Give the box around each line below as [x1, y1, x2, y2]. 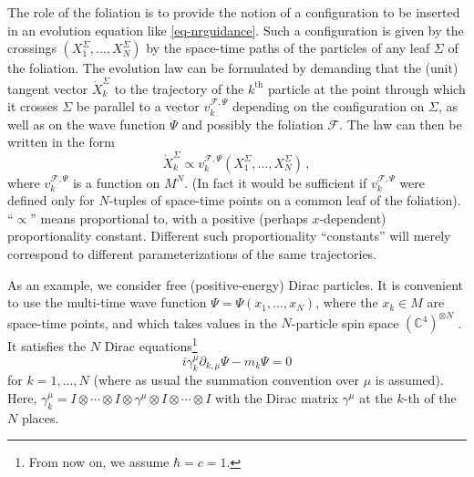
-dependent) [319, 208, 386, 227]
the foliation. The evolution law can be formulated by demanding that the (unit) [7, 58, 459, 78]
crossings [7, 38, 57, 57]
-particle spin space [291, 313, 399, 332]
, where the [315, 293, 378, 312]
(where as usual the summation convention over [93, 370, 360, 389]
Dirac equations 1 [104, 334, 198, 355]
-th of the [403, 388, 457, 407]
